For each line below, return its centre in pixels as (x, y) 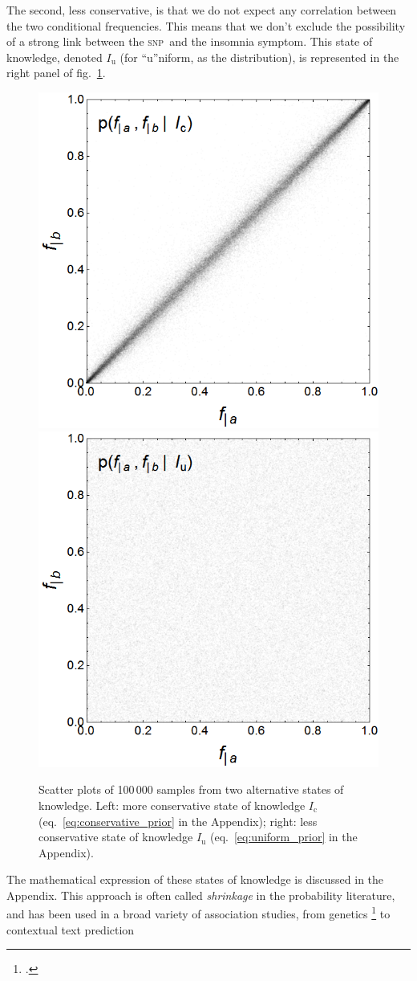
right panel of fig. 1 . (56, 73)
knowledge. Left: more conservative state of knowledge (172, 805)
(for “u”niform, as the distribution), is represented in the (259, 57)
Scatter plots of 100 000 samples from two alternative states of (191, 789)
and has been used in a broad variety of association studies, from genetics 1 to (198, 913)
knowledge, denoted (55, 57)
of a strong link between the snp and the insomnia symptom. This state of (190, 41)
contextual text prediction (71, 929)
